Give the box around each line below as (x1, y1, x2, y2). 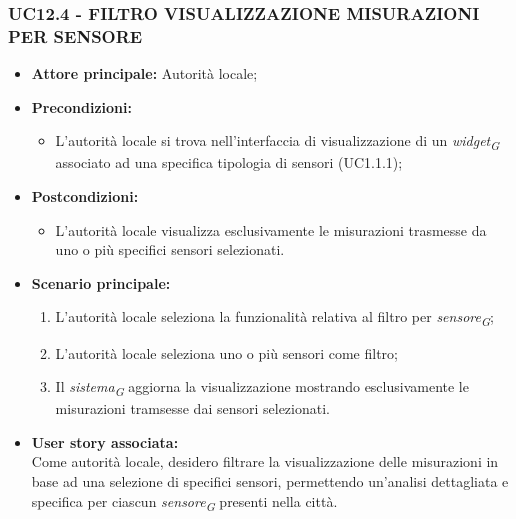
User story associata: (31, 431, 179, 452)
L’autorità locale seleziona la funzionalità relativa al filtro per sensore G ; (55, 306, 494, 330)
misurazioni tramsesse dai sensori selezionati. (55, 398, 330, 419)
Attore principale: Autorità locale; (31, 63, 258, 84)
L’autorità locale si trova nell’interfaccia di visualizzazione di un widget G (55, 130, 500, 154)
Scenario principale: (31, 272, 171, 293)
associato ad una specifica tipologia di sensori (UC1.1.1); (55, 152, 403, 173)
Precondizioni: (31, 96, 132, 117)
